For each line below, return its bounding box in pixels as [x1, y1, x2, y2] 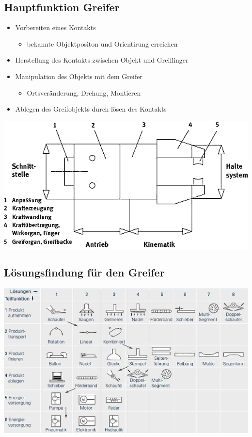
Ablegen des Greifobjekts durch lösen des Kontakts [15, 104, 167, 114]
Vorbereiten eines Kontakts [15, 22, 96, 32]
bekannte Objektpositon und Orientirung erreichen [27, 38, 178, 49]
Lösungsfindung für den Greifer [4, 265, 165, 280]
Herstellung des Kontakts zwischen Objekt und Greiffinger [15, 55, 189, 65]
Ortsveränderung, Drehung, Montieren [27, 87, 141, 97]
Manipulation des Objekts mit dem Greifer [15, 71, 142, 81]
